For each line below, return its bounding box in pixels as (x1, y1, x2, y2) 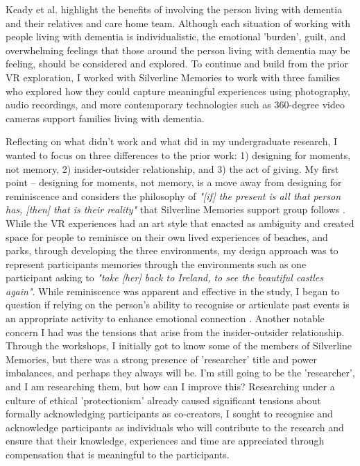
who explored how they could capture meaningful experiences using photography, (6, 83, 350, 98)
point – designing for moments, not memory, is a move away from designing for (6, 175, 342, 190)
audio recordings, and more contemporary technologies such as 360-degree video (6, 97, 345, 112)
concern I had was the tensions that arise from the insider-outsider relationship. (6, 324, 345, 339)
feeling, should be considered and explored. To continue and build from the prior (6, 56, 348, 71)
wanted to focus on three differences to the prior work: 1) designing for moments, (6, 147, 351, 162)
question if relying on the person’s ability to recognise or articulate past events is (6, 297, 350, 312)
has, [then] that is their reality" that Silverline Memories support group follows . (6, 202, 345, 217)
